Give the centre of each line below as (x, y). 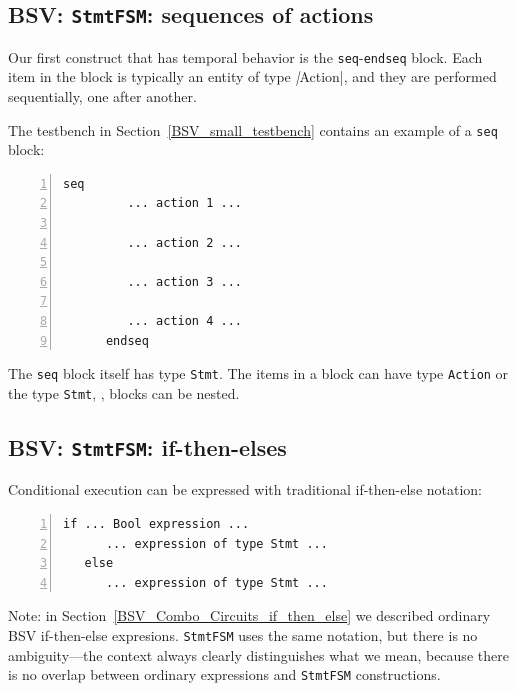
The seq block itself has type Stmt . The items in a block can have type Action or (258, 373)
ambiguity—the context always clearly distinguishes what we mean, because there (258, 654)
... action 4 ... (184, 321)
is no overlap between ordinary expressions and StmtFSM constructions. (224, 674)
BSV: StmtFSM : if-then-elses (147, 446)
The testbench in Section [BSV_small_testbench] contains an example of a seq (253, 129)
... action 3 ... (184, 281)
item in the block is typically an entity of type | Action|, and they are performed (252, 76)
